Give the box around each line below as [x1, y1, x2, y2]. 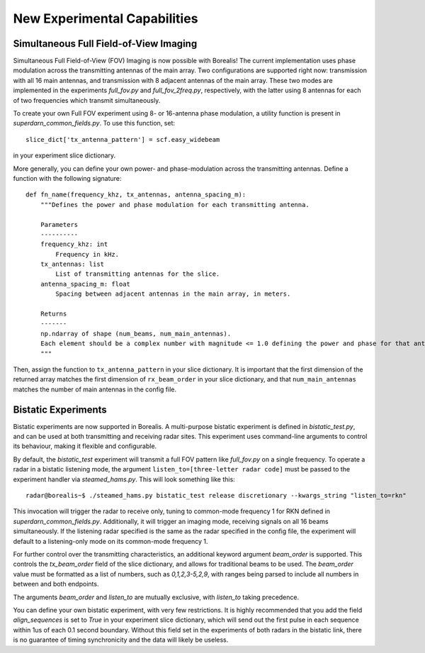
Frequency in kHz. [55, 250, 120, 258]
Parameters [40, 221, 79, 228]
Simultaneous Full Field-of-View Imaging [13, 38, 198, 50]
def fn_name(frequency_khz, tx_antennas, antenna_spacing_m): [25, 191, 246, 199]
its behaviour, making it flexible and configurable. [13, 442, 157, 450]
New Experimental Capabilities [13, 11, 198, 26]
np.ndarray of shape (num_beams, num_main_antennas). [40, 330, 232, 337]
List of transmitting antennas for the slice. [55, 270, 220, 278]
